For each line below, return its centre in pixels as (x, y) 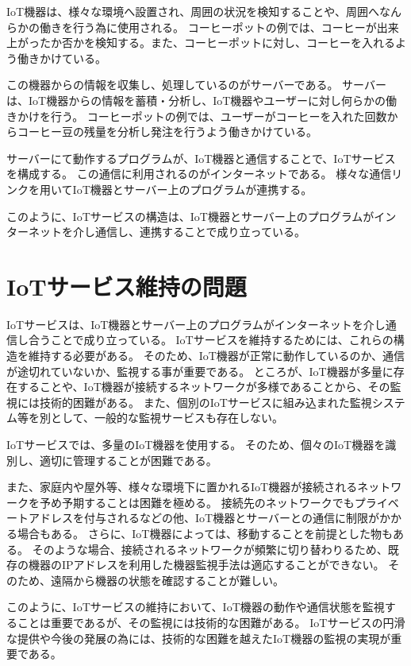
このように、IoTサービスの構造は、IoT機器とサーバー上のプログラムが (190, 216)
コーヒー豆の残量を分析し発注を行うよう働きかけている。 (167, 132)
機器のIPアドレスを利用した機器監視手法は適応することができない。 (206, 565)
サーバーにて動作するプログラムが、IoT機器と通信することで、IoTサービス (201, 158)
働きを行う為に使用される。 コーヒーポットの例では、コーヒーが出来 (219, 27)
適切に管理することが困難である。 (128, 460)
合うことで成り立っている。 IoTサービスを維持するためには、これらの (211, 340)
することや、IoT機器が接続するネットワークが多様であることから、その (204, 387)
